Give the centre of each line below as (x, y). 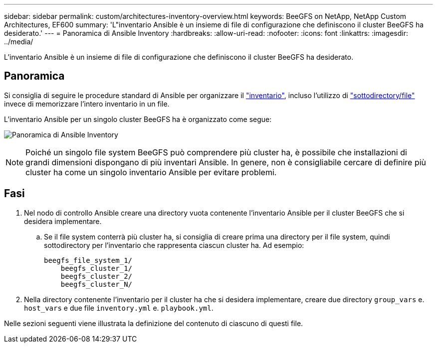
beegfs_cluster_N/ (97, 284)
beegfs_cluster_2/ (97, 276)
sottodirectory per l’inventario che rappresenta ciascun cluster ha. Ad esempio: (174, 245)
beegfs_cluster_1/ (97, 268)
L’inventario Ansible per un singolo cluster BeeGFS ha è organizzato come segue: (138, 119)
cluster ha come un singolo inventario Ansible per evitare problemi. (151, 172)
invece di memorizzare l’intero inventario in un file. (87, 104)
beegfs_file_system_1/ (88, 260)
